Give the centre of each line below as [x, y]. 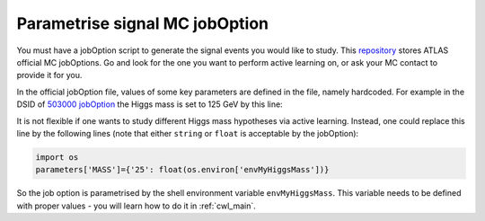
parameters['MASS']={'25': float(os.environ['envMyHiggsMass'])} [182, 170]
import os [57, 157]
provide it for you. [49, 75]
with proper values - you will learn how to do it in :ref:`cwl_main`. [136, 206]
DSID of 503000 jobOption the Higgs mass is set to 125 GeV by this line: [150, 104]
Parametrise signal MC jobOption [143, 23]
